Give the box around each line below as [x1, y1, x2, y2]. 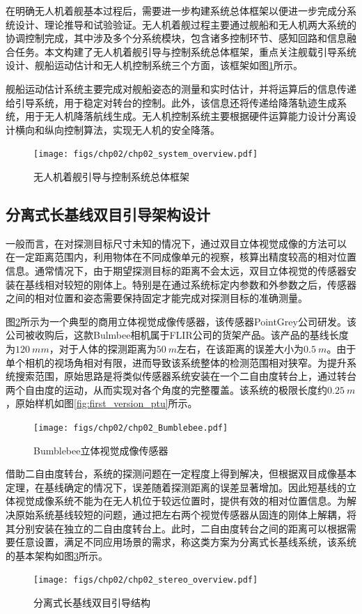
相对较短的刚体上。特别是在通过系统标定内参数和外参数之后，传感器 [44, 277, 356, 291]
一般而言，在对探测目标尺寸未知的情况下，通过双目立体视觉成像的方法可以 [6, 236, 347, 250]
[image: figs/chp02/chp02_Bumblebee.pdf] [33, 422, 228, 433]
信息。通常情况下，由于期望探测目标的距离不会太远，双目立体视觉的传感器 [6, 263, 347, 277]
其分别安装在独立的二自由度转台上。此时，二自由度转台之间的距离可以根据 [6, 521, 347, 535]
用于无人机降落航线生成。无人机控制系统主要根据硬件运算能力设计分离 [24, 109, 347, 123]
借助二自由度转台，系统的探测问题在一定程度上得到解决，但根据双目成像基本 [6, 466, 356, 481]
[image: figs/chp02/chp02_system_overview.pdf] [33, 149, 258, 160]
